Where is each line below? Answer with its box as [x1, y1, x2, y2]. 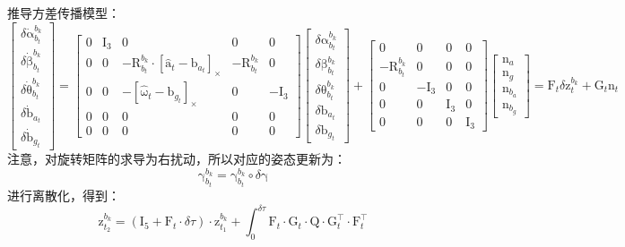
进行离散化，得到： [7, 186, 120, 205]
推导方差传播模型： [7, 4, 120, 21]
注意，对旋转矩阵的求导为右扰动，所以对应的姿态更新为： [7, 149, 346, 167]
